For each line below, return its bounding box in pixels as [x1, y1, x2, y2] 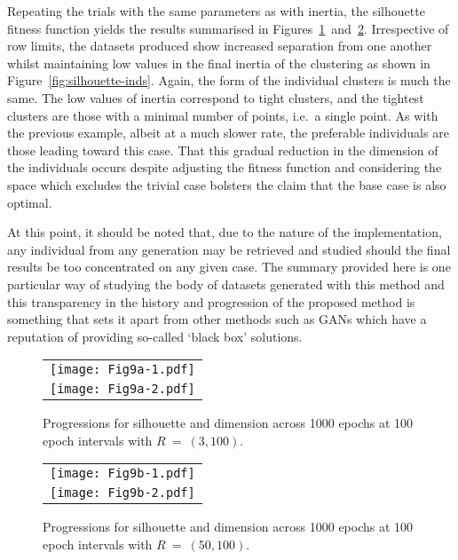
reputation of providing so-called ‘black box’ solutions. [7, 327, 303, 345]
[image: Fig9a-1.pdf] [50, 362, 195, 377]
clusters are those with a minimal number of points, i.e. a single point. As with [7, 106, 438, 124]
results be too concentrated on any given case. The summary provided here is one [7, 257, 451, 276]
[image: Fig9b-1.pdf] [50, 466, 195, 481]
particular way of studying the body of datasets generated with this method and [7, 274, 445, 293]
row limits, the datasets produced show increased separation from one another [7, 36, 432, 55]
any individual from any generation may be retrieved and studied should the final [7, 240, 451, 258]
